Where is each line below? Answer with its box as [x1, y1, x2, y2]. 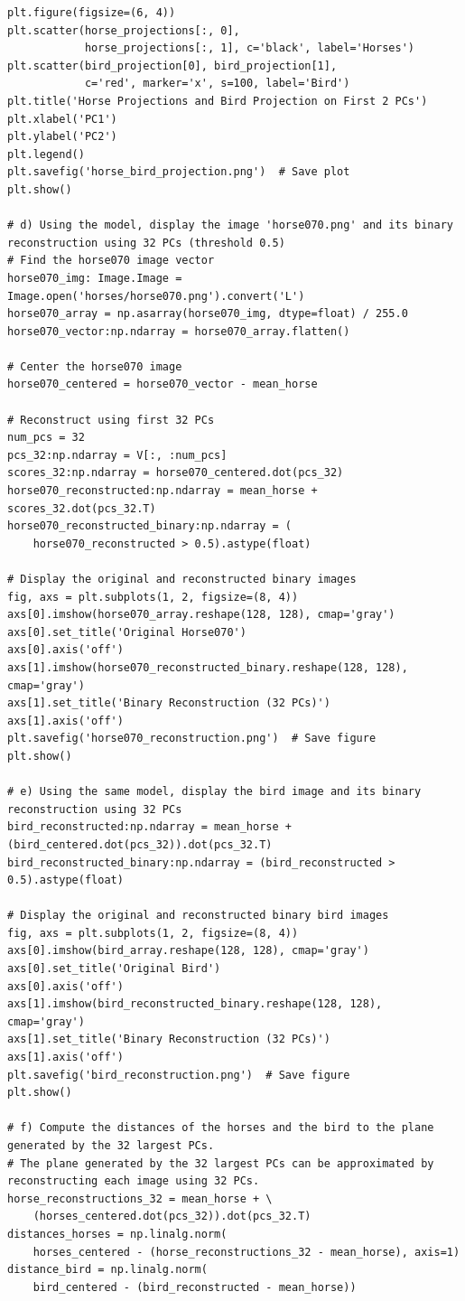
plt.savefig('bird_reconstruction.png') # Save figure [7, 1068, 350, 1081]
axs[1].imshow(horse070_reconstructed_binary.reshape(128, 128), [7, 660, 408, 674]
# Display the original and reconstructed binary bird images [7, 909, 389, 922]
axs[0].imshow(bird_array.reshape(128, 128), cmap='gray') [7, 944, 369, 958]
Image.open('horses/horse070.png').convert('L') [7, 289, 305, 303]
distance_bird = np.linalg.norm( [7, 1263, 208, 1277]
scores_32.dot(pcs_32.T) [7, 501, 156, 515]
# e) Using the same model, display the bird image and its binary [7, 785, 422, 799]
